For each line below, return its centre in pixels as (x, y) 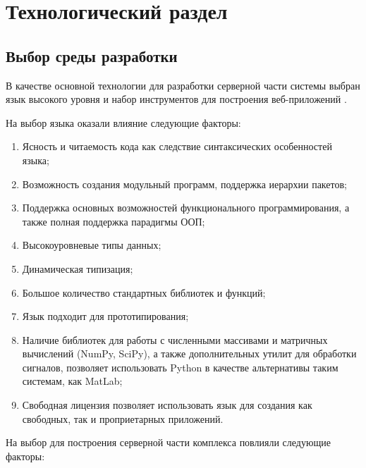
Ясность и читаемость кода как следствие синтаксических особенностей (177, 146)
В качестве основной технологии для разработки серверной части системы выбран (183, 85)
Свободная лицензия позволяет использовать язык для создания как (167, 405)
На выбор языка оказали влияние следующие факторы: (123, 122)
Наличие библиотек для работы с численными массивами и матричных (175, 339)
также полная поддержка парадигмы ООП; (114, 221)
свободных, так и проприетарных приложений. (123, 418)
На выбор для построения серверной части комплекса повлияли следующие (168, 442)
